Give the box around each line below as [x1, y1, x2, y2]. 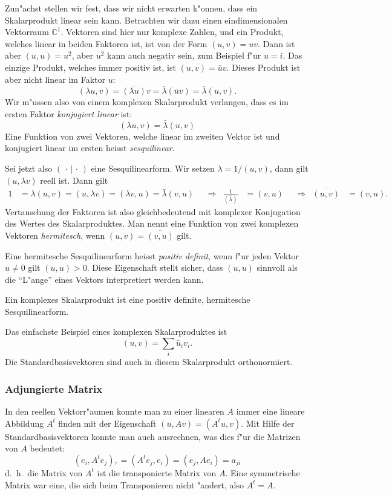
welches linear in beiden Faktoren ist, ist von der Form [5, 37, 207, 50]
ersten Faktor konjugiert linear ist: [5, 107, 132, 120]
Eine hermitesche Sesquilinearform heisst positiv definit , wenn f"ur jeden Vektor [5, 249, 299, 262]
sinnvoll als [256, 261, 298, 274]
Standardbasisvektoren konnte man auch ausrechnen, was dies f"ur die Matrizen [5, 430, 301, 442]
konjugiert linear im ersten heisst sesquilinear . [5, 141, 175, 154]
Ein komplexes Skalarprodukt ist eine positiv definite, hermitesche [5, 293, 250, 306]
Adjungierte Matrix [5, 381, 103, 396]
